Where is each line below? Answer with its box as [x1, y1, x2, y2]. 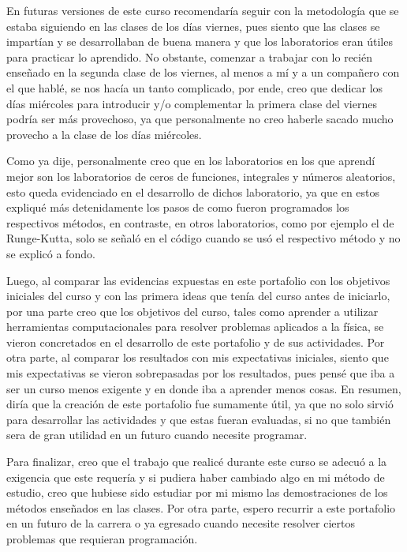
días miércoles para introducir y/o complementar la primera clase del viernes [6, 95, 377, 111]
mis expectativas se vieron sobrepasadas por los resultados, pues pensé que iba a [6, 365, 395, 381]
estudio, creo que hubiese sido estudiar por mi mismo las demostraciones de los [6, 484, 388, 501]
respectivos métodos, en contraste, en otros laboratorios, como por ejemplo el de [6, 214, 394, 231]
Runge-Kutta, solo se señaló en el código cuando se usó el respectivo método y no [6, 230, 401, 246]
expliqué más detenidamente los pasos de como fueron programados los [6, 199, 349, 216]
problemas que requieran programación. [6, 531, 198, 546]
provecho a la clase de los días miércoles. [6, 126, 202, 142]
